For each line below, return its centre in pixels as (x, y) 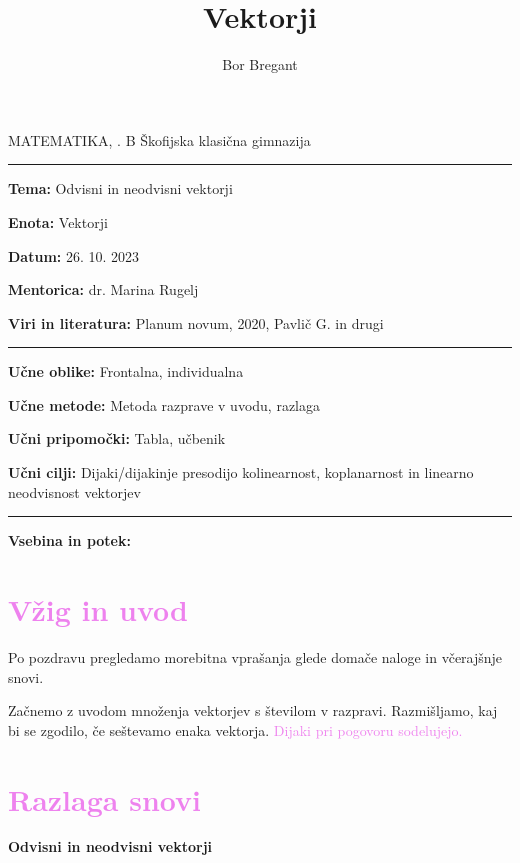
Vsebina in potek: (69, 540)
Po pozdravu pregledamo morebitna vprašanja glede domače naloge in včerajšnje (255, 656)
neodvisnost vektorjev (74, 491)
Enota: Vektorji (58, 221)
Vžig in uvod (98, 609)
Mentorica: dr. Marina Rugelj (103, 289)
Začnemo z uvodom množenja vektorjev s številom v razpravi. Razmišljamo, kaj (253, 710)
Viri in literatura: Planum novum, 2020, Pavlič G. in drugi (196, 322)
